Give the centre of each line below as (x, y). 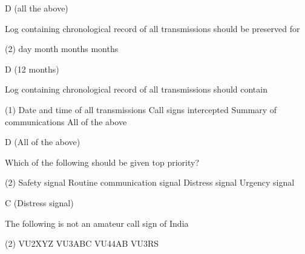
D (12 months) (32, 69)
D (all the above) (37, 8)
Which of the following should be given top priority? (102, 162)
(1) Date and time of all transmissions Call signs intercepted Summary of (141, 109)
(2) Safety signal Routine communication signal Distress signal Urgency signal (150, 182)
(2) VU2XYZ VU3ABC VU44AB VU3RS (82, 243)
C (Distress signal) (39, 202)
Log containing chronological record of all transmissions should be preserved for (152, 28)
